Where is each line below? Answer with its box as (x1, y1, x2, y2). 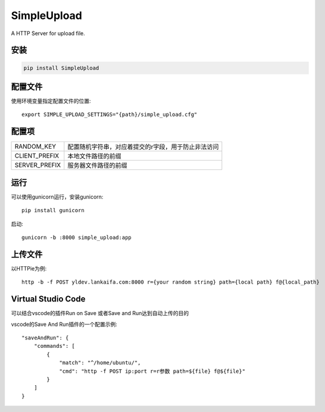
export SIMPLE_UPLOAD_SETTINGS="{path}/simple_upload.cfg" (21, 111, 198, 118)
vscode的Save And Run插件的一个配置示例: (11, 320, 117, 328)
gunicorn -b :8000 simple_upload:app (21, 234, 132, 241)
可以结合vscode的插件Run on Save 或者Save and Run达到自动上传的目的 (11, 310, 189, 317)
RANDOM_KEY (14, 143, 57, 151)
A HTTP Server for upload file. (11, 30, 86, 37)
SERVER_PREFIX (14, 161, 61, 169)
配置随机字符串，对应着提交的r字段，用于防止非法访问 (67, 143, 219, 151)
